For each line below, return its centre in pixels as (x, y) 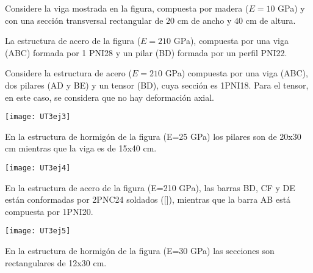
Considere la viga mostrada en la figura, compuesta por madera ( (127, 8)
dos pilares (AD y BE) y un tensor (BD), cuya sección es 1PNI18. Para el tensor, (157, 85)
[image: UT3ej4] (38, 168)
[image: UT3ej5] (38, 231)
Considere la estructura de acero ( (68, 73)
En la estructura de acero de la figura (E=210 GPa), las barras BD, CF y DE (150, 187)
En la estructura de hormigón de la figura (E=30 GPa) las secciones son (140, 251)
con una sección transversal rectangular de (84, 20)
